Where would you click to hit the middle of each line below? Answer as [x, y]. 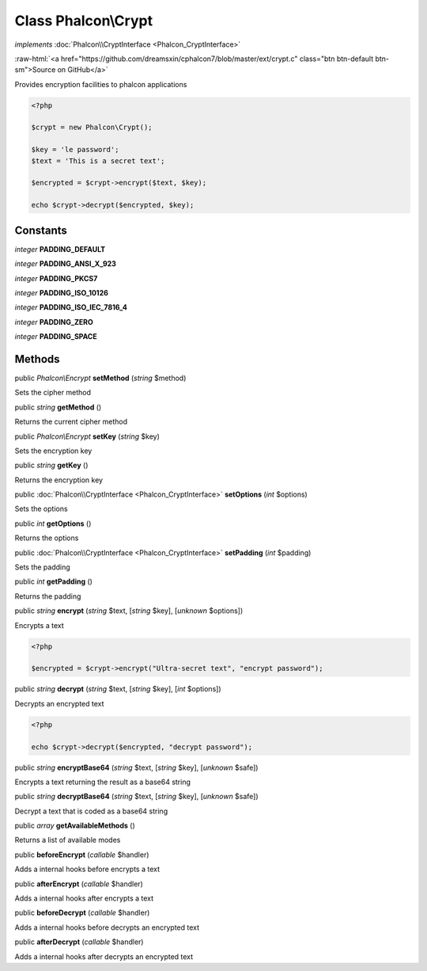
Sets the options [41, 509]
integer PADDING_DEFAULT [60, 249]
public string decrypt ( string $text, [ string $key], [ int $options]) [118, 689]
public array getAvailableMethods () [75, 826]
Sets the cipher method [53, 393]
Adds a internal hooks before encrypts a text [87, 869]
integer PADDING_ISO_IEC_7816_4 [71, 307]
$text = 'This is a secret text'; [98, 161]
